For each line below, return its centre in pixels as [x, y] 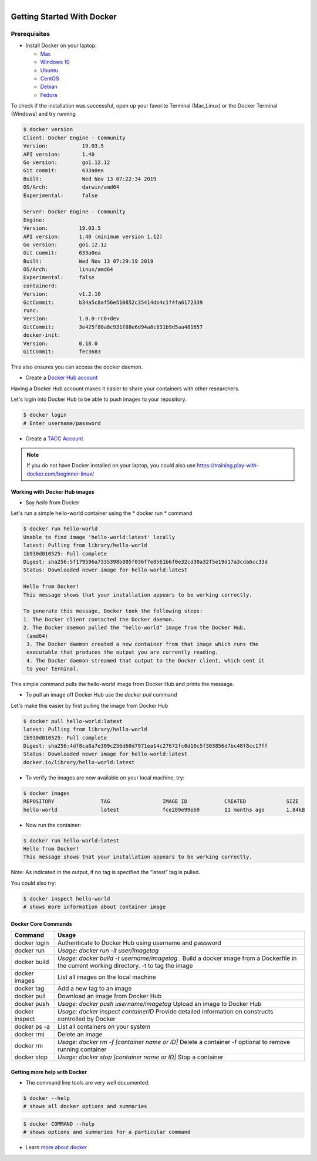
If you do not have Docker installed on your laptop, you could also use [111, 466]
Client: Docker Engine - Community [74, 138]
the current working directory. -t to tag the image [125, 966]
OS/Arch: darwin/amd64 [71, 187]
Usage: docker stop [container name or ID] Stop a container [141, 1057]
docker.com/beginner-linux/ [60, 474]
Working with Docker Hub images [53, 491]
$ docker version [48, 130]
